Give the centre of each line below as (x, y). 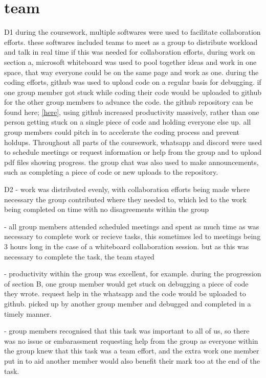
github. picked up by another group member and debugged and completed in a (128, 303)
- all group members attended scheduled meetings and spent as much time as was (132, 226)
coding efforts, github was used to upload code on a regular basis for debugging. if (133, 82)
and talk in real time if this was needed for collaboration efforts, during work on (130, 52)
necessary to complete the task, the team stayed (79, 256)
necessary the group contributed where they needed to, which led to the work (125, 199)
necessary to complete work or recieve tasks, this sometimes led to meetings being (132, 236)
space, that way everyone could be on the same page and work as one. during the (131, 72)
